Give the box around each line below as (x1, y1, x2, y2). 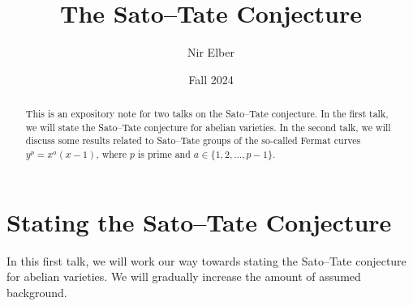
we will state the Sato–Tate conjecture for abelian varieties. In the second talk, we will (25, 120, 391, 134)
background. (6, 283, 67, 300)
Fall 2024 (188, 70, 234, 87)
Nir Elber (187, 44, 234, 61)
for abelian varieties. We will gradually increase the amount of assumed (6, 268, 361, 285)
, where (96, 147, 127, 161)
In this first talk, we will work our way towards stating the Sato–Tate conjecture (6, 252, 407, 269)
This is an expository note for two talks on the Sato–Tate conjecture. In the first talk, (25, 107, 389, 121)
